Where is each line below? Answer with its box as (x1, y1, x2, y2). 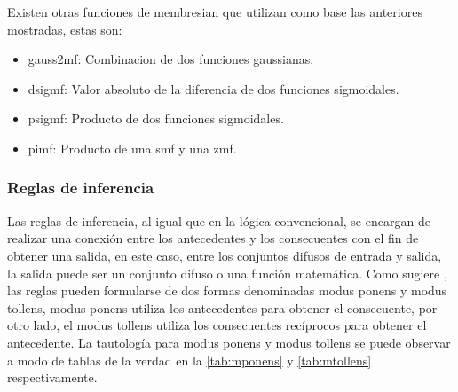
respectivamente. (7, 368, 98, 387)
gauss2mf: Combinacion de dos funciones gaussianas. (28, 50, 314, 68)
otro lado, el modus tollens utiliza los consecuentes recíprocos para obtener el (7, 316, 427, 334)
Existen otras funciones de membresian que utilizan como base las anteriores (7, 3, 422, 20)
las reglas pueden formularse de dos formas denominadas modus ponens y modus (7, 281, 447, 300)
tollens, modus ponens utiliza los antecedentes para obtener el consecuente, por (7, 298, 438, 317)
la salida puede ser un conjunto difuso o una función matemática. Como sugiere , (7, 263, 447, 282)
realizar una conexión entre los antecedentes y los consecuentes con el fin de (7, 229, 419, 247)
